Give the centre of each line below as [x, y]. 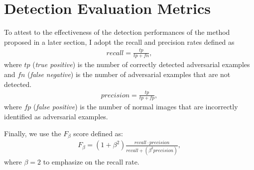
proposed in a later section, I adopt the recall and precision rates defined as [119, 42]
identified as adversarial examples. [56, 117]
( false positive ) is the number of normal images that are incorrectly [136, 107]
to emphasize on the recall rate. [91, 161]
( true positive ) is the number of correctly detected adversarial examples [141, 64]
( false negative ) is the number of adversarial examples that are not [129, 74]
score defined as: [98, 133]
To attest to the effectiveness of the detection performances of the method [117, 32]
